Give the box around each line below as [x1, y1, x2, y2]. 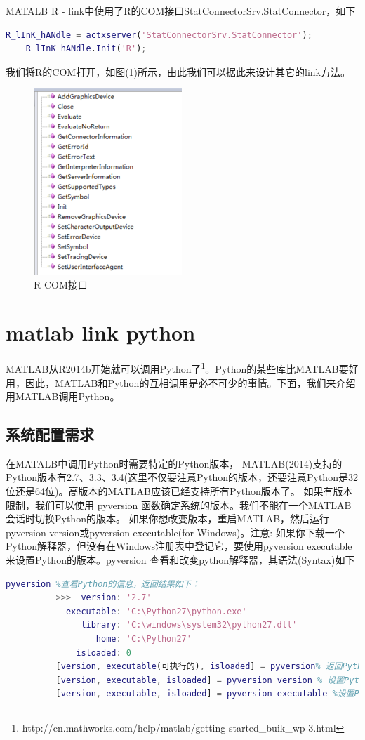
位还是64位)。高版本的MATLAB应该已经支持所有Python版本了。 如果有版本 [6, 484, 353, 498]
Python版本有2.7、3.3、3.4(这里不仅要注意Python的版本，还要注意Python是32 [6, 470, 358, 484]
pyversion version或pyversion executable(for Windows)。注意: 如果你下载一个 [6, 524, 345, 539]
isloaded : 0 [76, 647, 132, 658]
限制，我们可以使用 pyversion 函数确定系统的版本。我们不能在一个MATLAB [6, 497, 352, 512]
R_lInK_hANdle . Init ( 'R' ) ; [25, 44, 147, 54]
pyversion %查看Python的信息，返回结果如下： [6, 579, 200, 589]
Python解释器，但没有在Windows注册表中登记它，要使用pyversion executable [6, 539, 352, 553]
